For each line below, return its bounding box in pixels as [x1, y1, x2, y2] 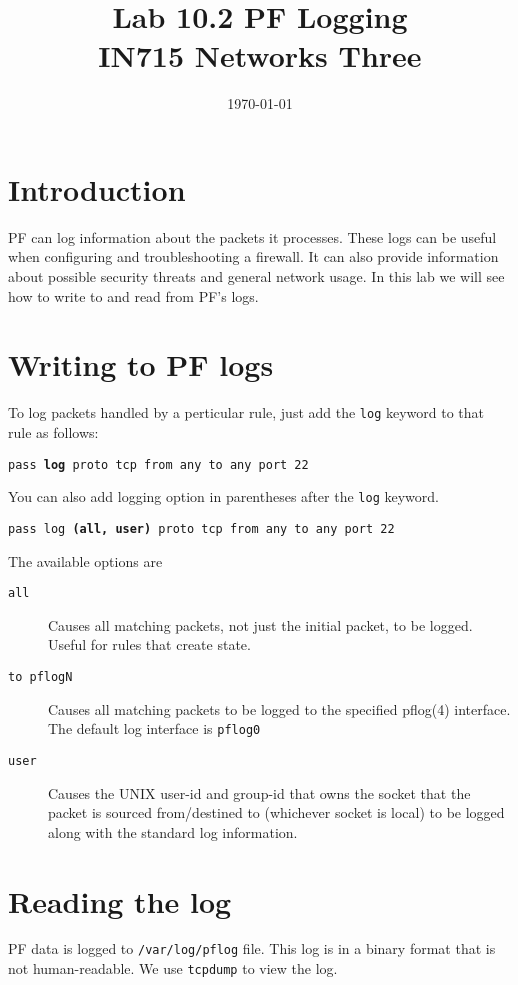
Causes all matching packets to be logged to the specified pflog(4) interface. [48, 698, 511, 719]
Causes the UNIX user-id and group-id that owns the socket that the [48, 782, 471, 803]
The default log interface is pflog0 [48, 718, 261, 739]
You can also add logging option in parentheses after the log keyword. [8, 486, 439, 507]
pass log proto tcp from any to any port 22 [8, 457, 309, 472]
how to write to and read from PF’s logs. [8, 285, 259, 306]
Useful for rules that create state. [48, 634, 251, 655]
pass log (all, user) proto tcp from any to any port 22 [8, 521, 395, 536]
